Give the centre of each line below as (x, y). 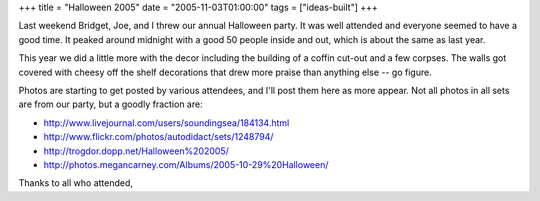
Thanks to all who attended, (76, 183)
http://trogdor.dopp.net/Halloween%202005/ (136, 151)
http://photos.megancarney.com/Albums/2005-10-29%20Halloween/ (186, 164)
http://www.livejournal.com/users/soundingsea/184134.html (166, 122)
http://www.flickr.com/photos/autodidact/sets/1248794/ (158, 137)
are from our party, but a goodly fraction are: (111, 104)
